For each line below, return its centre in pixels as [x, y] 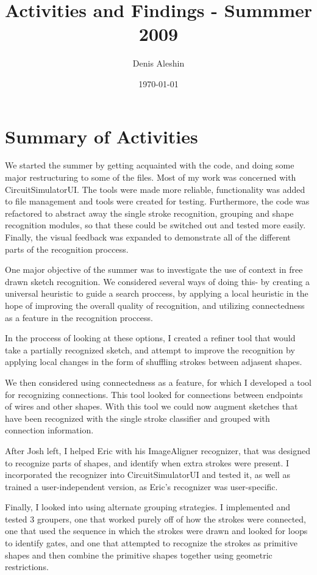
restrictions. [27, 567]
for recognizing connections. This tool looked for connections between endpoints [154, 394]
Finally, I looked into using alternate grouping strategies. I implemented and [148, 507]
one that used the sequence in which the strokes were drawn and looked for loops [156, 531]
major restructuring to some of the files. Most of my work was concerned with [151, 177]
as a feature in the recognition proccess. [79, 317]
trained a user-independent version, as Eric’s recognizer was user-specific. [141, 486]
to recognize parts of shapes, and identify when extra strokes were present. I [147, 462]
